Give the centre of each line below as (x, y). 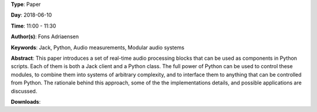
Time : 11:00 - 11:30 (33, 26)
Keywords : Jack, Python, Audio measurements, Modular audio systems (98, 47)
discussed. (24, 91)
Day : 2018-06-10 (31, 15)
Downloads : (26, 101)
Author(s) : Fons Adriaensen (45, 37)
